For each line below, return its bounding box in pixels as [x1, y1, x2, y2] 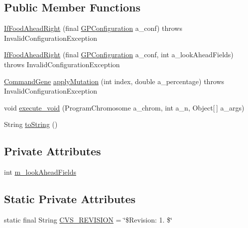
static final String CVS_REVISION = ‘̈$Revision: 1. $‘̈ [4, 214, 172, 225]
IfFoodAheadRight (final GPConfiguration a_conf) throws [4, 23, 182, 33]
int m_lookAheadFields [4, 167, 76, 177]
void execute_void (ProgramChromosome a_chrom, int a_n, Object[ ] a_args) [4, 102, 245, 113]
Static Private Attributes [4, 191, 136, 207]
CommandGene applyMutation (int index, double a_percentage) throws [4, 76, 225, 86]
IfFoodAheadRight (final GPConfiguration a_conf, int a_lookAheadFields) [4, 49, 234, 60]
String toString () [4, 119, 58, 129]
